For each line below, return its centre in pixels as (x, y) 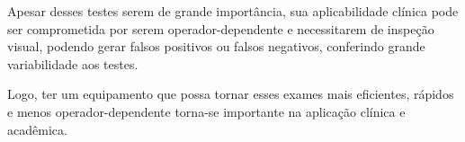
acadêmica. (37, 129)
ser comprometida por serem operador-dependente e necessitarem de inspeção (221, 28)
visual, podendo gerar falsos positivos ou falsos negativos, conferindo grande (216, 46)
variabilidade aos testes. (73, 63)
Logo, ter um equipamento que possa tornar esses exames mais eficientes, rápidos (231, 94)
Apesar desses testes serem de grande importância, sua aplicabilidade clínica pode (233, 11)
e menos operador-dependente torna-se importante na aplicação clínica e (206, 111)
